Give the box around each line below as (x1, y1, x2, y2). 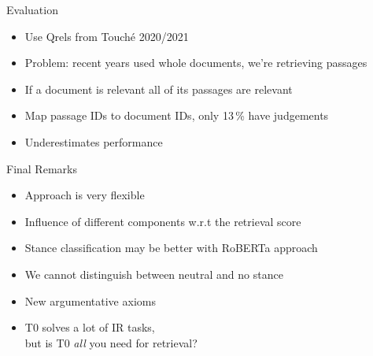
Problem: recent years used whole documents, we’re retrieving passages (24, 54, 367, 71)
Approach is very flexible (24, 187, 145, 203)
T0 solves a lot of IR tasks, (24, 319, 155, 336)
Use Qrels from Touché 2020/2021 (24, 28, 189, 44)
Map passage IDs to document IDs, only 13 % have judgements (24, 107, 329, 124)
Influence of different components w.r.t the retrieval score (24, 213, 301, 229)
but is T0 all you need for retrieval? (24, 334, 198, 350)
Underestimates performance (24, 133, 163, 150)
